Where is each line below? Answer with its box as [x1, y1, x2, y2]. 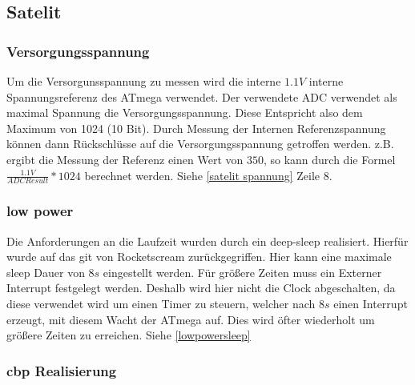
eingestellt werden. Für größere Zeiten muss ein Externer [103, 263, 382, 280]
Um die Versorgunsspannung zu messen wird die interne [6, 73, 281, 89]
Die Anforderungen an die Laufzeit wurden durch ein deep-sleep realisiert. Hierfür [6, 232, 409, 249]
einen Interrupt [333, 295, 408, 311]
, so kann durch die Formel [263, 150, 396, 167]
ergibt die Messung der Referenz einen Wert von [6, 150, 244, 167]
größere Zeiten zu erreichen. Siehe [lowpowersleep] [6, 327, 251, 343]
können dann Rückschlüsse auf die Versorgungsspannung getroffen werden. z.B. [6, 135, 394, 152]
